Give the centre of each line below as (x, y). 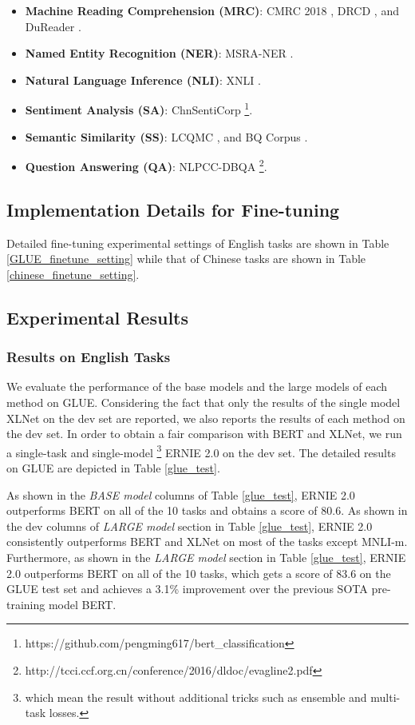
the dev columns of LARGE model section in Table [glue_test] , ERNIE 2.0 (190, 526)
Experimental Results (97, 317)
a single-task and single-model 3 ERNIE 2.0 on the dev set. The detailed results (201, 451)
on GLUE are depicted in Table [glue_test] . (113, 468)
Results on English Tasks (89, 357)
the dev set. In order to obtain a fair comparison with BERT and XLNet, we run (204, 434)
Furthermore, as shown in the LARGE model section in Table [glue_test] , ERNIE (206, 558)
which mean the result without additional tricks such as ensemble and (196, 697)
